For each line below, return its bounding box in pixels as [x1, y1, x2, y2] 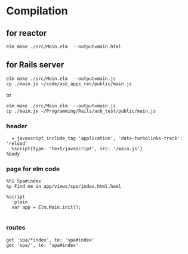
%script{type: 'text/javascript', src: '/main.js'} [11, 146, 143, 152]
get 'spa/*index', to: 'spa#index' [6, 237, 95, 243]
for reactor [6, 28, 47, 38]
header [6, 122, 28, 130]
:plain [11, 199, 28, 205]
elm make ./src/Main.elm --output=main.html [6, 44, 121, 49]
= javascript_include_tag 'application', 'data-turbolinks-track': [11, 135, 183, 141]
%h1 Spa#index [6, 178, 42, 184]
